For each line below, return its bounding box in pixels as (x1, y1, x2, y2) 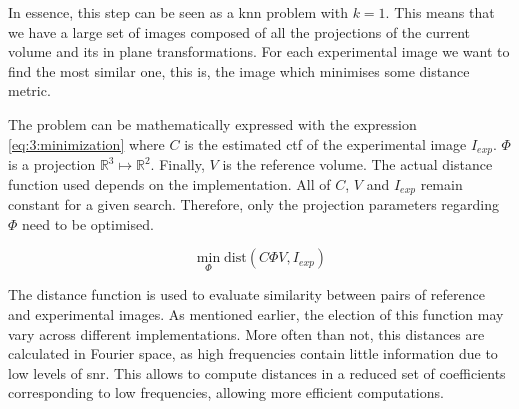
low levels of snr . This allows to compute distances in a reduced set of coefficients (8, 362, 506, 383)
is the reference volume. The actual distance (222, 154, 493, 175)
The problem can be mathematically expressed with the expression (8, 113, 417, 134)
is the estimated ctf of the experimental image (184, 133, 467, 154)
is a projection (8, 154, 96, 175)
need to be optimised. (22, 213, 154, 234)
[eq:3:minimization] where (8, 133, 165, 154)
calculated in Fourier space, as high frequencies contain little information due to (8, 343, 498, 364)
